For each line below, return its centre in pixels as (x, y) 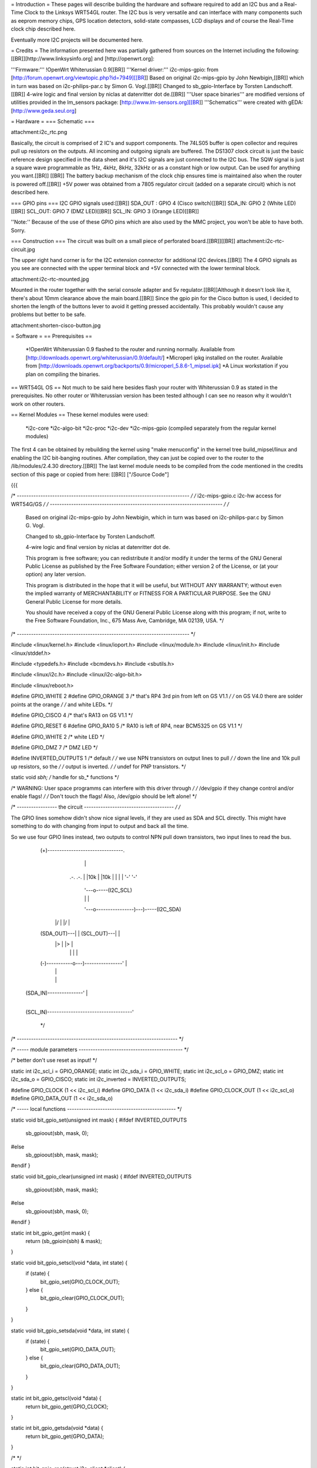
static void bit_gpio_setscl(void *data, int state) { (69, 1262)
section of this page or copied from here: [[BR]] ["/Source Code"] (90, 474)
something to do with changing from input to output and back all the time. (100, 826)
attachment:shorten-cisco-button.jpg (56, 325)
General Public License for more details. (74, 601)
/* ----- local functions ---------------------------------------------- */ (96, 1109)
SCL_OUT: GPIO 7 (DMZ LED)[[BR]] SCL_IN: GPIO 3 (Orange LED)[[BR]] (113, 211)
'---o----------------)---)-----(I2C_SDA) (133, 909)
